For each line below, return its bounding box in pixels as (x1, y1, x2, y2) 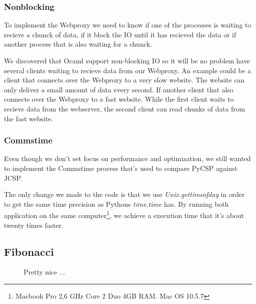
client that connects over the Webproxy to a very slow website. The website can (4, 75, 245, 85)
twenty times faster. (4, 220, 64, 230)
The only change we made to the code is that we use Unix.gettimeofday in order (4, 189, 245, 199)
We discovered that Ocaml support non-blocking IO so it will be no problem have (4, 55, 250, 65)
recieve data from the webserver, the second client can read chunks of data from (4, 103, 245, 113)
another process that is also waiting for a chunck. (4, 39, 153, 49)
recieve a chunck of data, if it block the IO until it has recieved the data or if (4, 29, 236, 39)
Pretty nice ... (24, 267, 65, 277)
